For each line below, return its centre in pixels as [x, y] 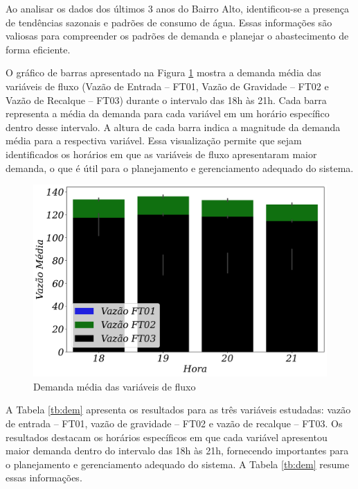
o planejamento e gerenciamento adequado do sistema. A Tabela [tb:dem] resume [178, 464]
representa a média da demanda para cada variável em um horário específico [168, 113]
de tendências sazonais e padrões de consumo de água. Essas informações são [169, 22]
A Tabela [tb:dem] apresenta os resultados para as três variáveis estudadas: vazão [178, 410]
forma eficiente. [38, 49]
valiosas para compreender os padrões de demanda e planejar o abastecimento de [177, 36]
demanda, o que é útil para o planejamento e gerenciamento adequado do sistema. [180, 168]
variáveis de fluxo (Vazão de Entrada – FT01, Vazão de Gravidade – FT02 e [167, 86]
